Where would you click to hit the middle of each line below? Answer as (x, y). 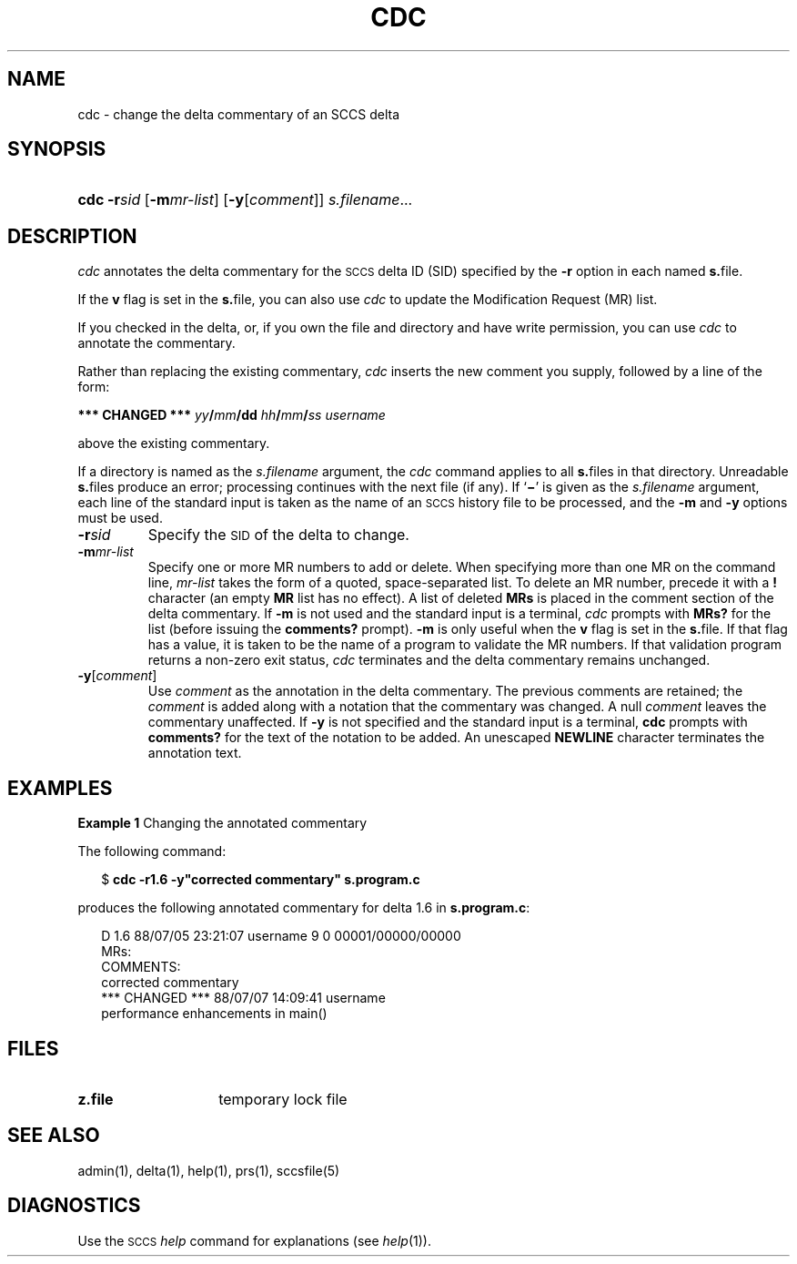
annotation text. (195, 753)
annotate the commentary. (156, 343)
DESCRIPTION (72, 236)
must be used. (120, 518)
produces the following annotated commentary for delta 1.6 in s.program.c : (304, 908)
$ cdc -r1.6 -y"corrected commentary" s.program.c (261, 880)
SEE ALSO (54, 1136)
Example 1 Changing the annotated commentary (222, 823)
